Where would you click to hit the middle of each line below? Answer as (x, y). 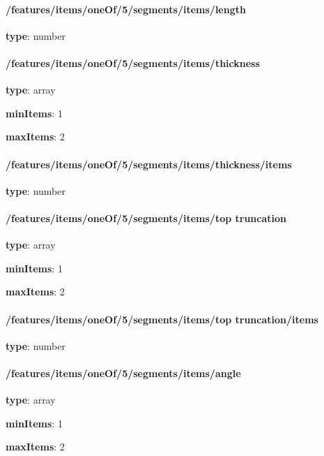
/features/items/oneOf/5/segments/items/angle (123, 373)
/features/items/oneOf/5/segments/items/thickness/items (149, 164)
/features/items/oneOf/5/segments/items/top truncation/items (162, 319)
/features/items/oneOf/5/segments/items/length (126, 9)
